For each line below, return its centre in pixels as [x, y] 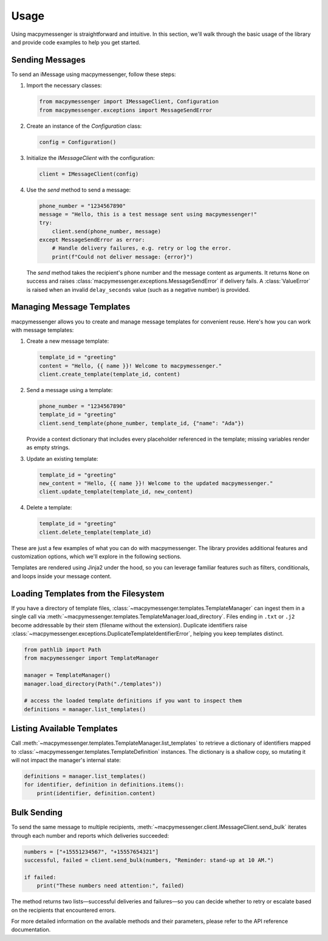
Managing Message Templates [71, 307]
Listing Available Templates [64, 729]
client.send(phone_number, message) [106, 231]
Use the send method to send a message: [79, 190]
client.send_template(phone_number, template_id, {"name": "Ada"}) [142, 423]
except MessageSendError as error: [92, 240]
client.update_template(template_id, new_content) [116, 492]
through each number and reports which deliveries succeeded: [90, 835]
